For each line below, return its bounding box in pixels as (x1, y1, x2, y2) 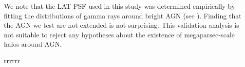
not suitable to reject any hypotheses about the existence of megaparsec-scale (4, 29, 235, 39)
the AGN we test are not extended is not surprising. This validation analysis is (4, 20, 239, 30)
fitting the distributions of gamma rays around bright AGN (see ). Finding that (4, 10, 242, 20)
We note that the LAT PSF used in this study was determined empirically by (4, 1, 235, 11)
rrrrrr (4, 55, 20, 65)
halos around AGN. (4, 39, 62, 49)
